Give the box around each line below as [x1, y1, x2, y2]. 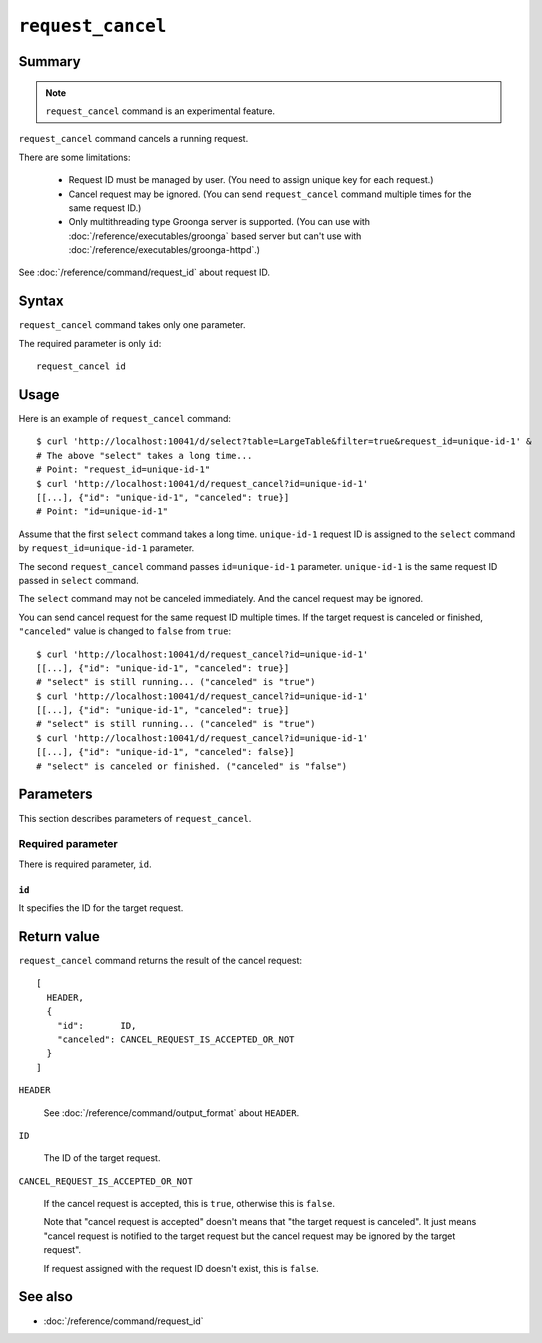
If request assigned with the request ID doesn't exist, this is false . [43, 1262, 319, 1274]
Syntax [18, 293, 64, 310]
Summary [18, 53, 81, 70]
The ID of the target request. [43, 1152, 161, 1164]
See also [18, 1288, 74, 1305]
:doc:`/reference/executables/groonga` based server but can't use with [68, 230, 362, 242]
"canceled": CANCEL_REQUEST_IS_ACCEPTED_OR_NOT [56, 1033, 295, 1045]
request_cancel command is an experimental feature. [45, 105, 275, 117]
